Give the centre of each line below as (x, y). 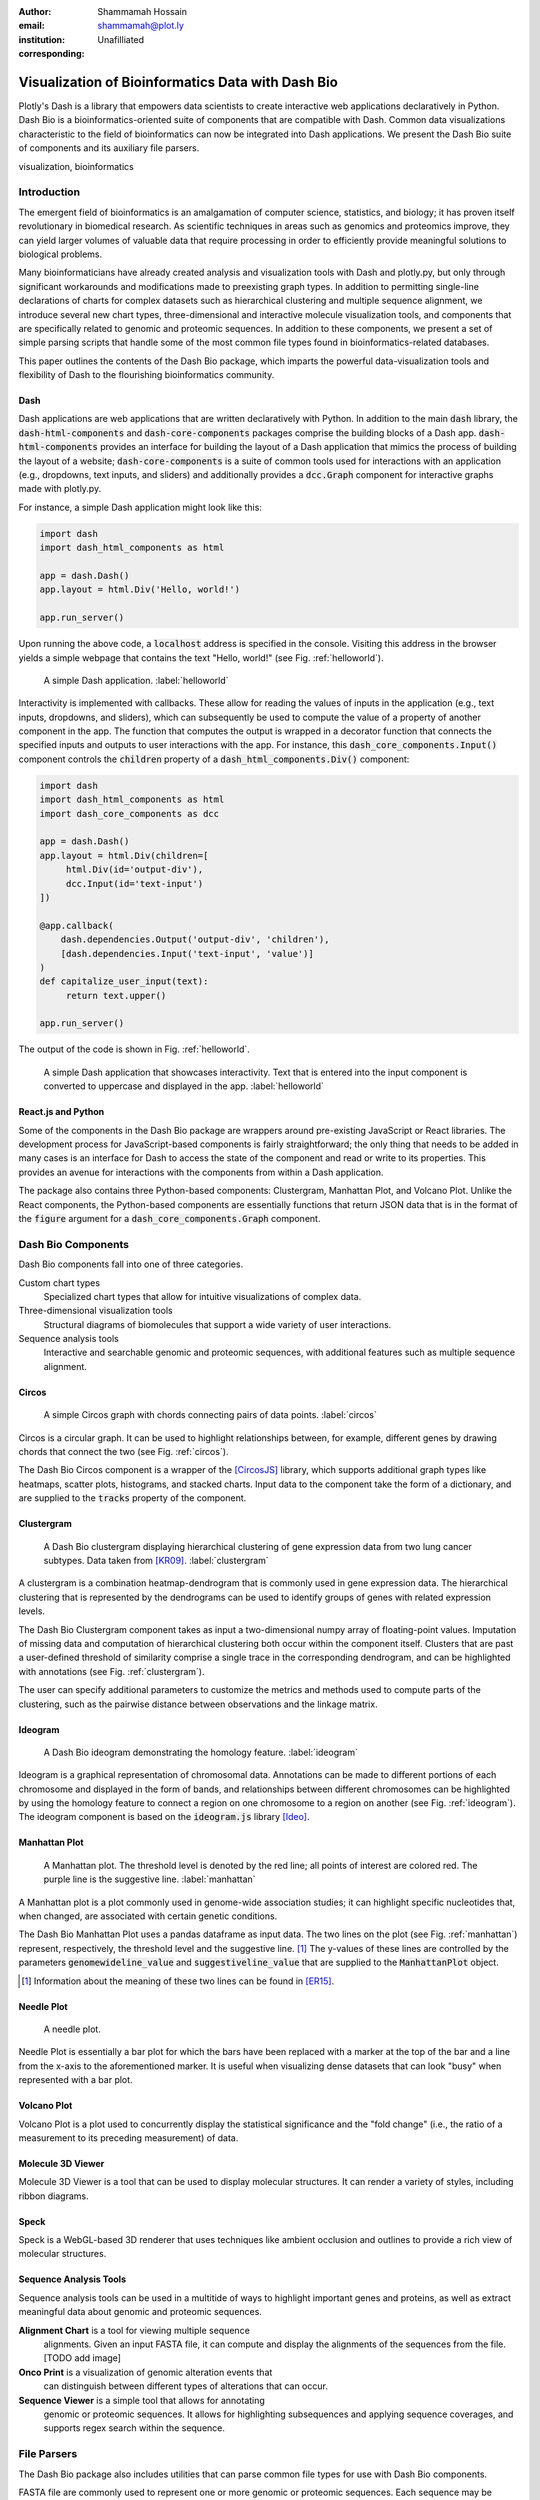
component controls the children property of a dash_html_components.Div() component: (214, 759)
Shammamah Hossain (142, 11)
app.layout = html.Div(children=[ (124, 855)
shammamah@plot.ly (141, 26)
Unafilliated (121, 39)
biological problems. (60, 254)
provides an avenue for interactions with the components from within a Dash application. (201, 1172)
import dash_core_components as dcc (129, 813)
